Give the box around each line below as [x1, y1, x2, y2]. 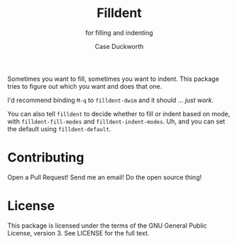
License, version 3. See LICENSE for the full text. [7, 228, 150, 237]
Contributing [7, 150, 84, 166]
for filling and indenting [84, 28, 154, 37]
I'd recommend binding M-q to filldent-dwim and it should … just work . [7, 96, 214, 104]
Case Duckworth [94, 42, 144, 50]
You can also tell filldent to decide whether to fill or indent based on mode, [7, 109, 231, 118]
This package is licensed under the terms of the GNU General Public [7, 221, 207, 230]
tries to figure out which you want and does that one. [7, 82, 162, 90]
